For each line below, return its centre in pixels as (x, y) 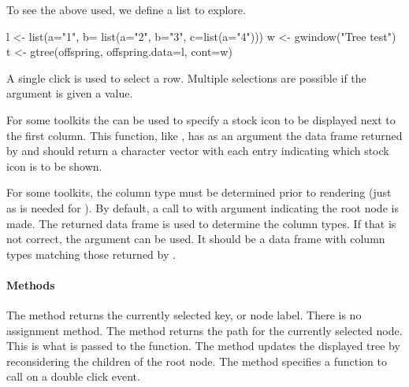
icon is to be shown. (54, 166)
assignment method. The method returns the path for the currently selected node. (204, 330)
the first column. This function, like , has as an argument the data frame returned (204, 135)
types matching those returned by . (91, 254)
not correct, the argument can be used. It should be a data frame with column (196, 239)
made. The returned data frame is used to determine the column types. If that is (201, 223)
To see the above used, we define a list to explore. (126, 9)
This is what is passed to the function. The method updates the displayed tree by (203, 346)
